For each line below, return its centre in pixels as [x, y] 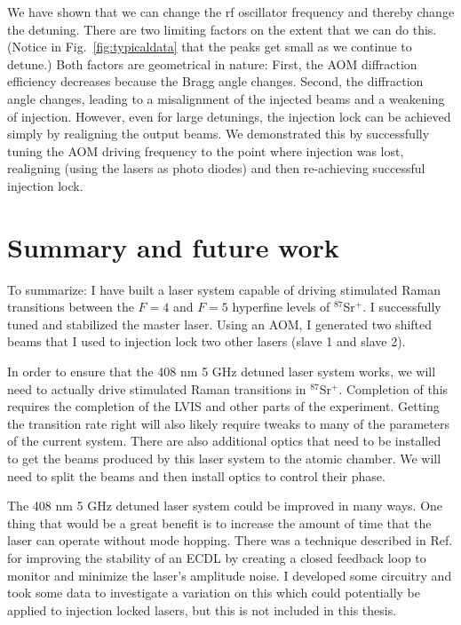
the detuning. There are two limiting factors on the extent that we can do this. [222, 29]
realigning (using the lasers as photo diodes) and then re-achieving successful [216, 168]
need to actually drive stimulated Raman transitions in [157, 388]
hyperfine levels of [281, 307]
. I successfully [402, 307]
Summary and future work [173, 246]
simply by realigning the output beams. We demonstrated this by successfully [219, 134]
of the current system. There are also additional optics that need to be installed [224, 441]
